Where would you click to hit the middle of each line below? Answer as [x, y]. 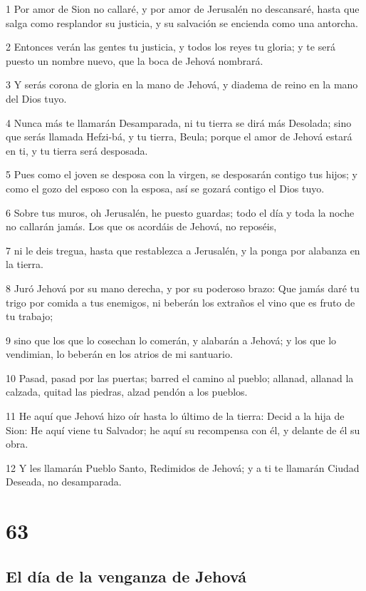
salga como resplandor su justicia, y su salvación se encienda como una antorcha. [182, 22]
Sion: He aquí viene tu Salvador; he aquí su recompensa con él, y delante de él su [183, 430]
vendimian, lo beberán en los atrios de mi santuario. [119, 354]
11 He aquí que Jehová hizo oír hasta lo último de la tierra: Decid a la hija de [175, 416]
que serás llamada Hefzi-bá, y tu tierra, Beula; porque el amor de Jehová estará [179, 137]
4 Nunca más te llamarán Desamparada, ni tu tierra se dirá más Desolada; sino [179, 122]
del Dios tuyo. [36, 98]
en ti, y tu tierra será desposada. [77, 150]
